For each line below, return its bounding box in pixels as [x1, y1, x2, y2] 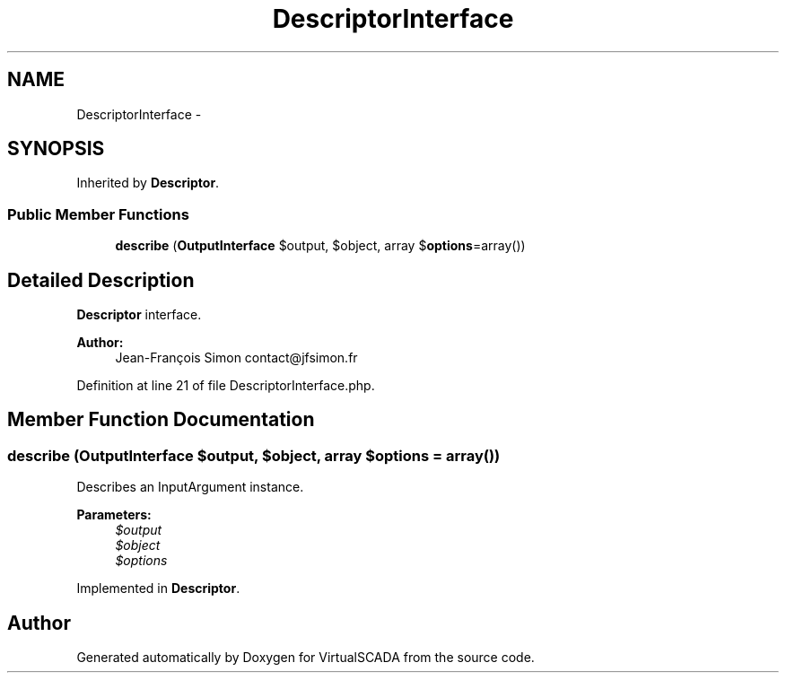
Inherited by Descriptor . [76, 175, 220, 191]
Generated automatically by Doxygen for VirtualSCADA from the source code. [76, 649, 535, 666]
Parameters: [76, 507, 152, 523]
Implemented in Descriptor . [76, 580, 240, 597]
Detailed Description [7, 268, 195, 292]
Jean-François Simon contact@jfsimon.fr [115, 350, 358, 366]
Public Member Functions [7, 205, 189, 223]
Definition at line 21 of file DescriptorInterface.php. [76, 378, 375, 394]
